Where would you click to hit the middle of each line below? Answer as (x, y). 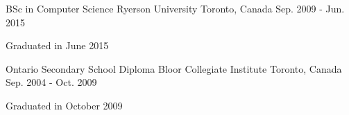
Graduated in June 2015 (57, 45)
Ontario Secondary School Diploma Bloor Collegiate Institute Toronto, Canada (174, 68)
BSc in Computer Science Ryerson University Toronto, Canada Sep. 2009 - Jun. (175, 8)
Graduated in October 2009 (64, 105)
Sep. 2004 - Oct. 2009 (51, 82)
